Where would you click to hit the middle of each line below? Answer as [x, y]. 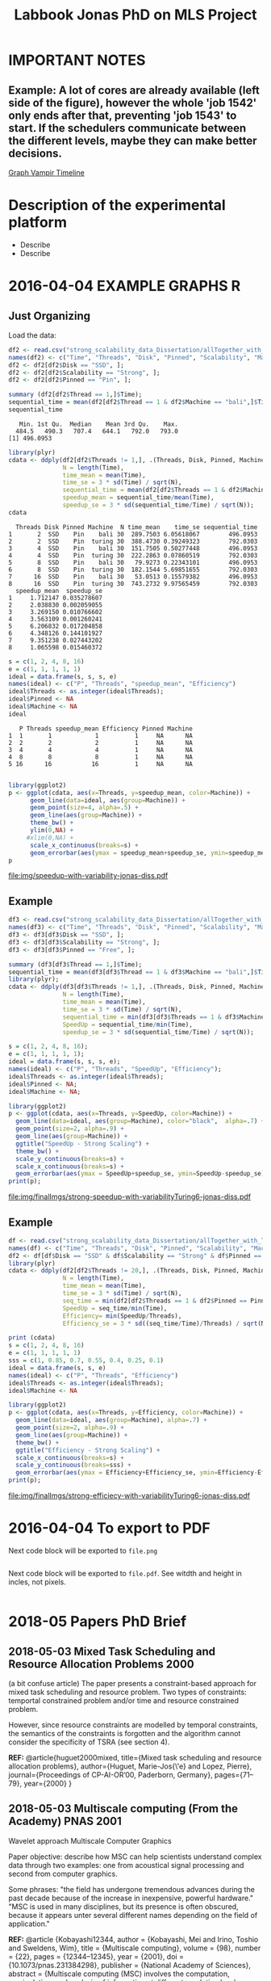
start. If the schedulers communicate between [127, 128]
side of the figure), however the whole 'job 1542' [133, 103]
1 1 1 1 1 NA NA [101, 736]
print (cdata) [32, 1338]
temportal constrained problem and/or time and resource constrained [124, 1701]
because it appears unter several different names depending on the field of [133, 1915]
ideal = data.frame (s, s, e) [57, 1368]
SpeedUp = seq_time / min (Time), [115, 1308]
